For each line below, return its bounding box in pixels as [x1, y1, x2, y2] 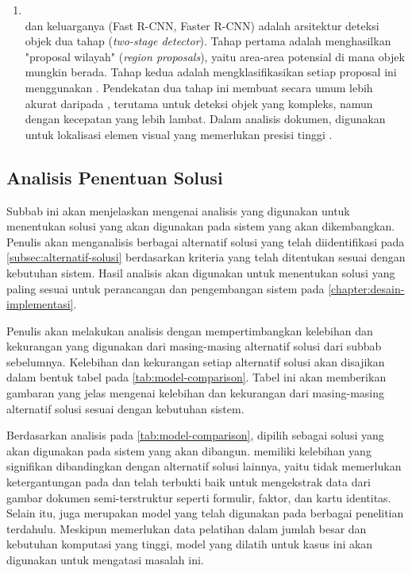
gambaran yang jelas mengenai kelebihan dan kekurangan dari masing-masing [6, 385, 384, 401]
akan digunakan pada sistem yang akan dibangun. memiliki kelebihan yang [6, 442, 372, 459]
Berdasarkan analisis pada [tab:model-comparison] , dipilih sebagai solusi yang [6, 427, 384, 443]
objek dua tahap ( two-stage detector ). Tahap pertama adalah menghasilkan [25, 33, 391, 49]
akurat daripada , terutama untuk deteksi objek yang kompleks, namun [25, 95, 373, 111]
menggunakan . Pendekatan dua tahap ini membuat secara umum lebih [25, 79, 373, 95]
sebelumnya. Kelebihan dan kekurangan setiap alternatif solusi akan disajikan [6, 353, 385, 370]
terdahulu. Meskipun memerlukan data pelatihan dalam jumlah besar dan [6, 520, 367, 536]
